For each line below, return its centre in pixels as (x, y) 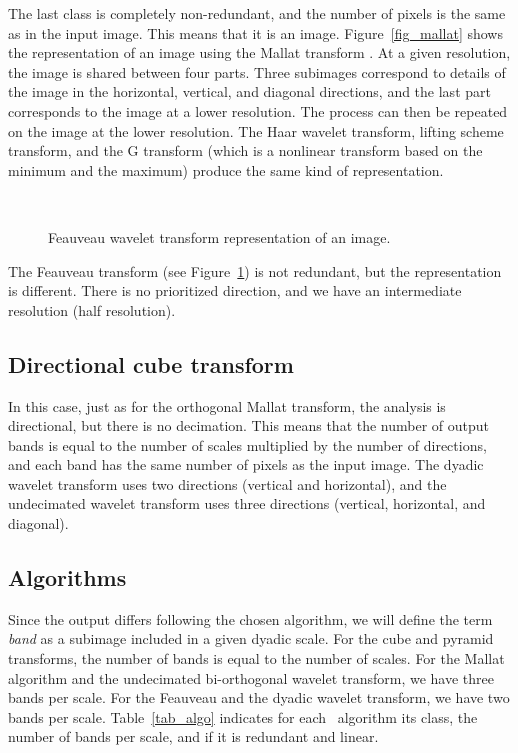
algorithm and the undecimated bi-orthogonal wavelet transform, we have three (251, 677)
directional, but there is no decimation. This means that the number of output (249, 425)
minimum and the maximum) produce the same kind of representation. (226, 169)
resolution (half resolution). (92, 309)
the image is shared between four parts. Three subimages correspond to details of (257, 71)
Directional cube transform (151, 363)
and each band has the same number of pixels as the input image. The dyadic (246, 464)
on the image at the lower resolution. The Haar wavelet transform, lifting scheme (256, 130)
